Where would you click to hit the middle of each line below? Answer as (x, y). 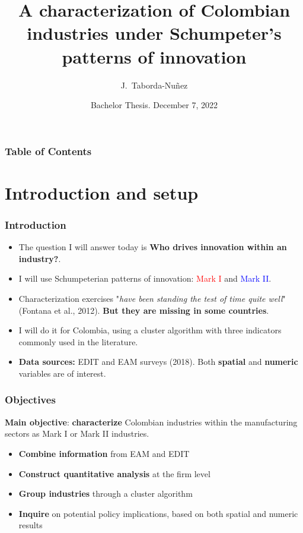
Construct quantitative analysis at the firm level (114, 473)
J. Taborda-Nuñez (154, 85)
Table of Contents (48, 151)
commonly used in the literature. (78, 341)
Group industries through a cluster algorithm (106, 493)
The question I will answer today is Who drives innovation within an (153, 247)
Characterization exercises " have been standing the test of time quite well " (152, 298)
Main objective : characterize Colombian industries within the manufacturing (151, 422)
